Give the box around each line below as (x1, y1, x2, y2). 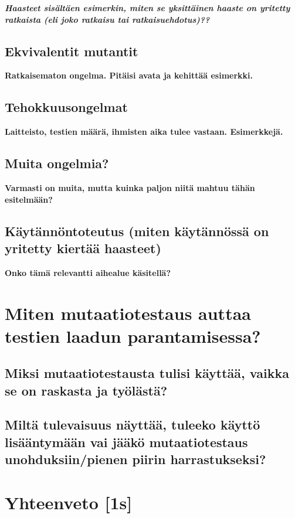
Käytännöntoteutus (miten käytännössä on (5, 221, 269, 240)
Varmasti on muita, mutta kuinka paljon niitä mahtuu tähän (5, 181, 255, 193)
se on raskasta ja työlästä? (5, 381, 168, 399)
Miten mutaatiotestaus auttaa (5, 301, 251, 325)
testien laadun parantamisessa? (5, 323, 261, 347)
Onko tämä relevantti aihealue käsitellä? (5, 266, 171, 278)
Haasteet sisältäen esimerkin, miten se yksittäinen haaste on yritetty (5, 2, 290, 13)
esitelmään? (5, 193, 53, 205)
